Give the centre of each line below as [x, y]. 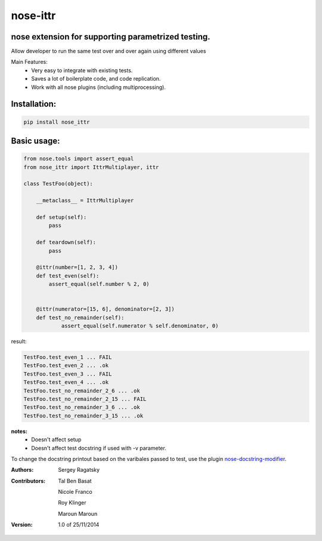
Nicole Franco [75, 492]
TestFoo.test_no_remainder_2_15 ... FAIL [85, 399]
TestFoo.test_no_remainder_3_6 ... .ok [82, 407]
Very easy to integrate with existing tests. [82, 70]
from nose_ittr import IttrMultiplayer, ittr [91, 167]
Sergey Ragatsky [79, 470]
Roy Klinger [72, 503]
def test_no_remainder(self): [80, 317]
